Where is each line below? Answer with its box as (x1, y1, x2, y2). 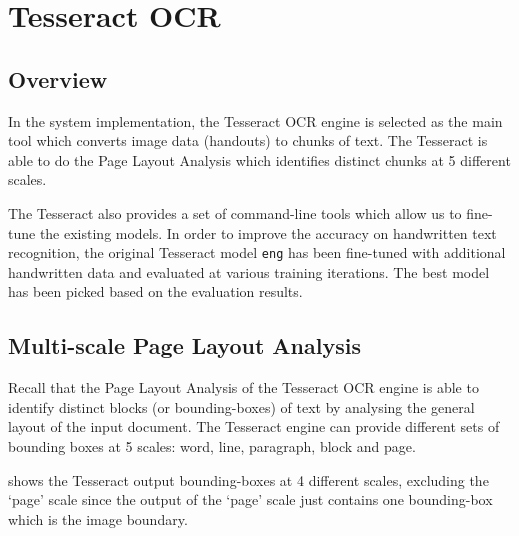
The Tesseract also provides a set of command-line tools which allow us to (8, 202, 462, 223)
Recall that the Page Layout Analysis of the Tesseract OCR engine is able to (8, 377, 479, 398)
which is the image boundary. (8, 508, 188, 529)
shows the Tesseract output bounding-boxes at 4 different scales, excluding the (8, 469, 489, 490)
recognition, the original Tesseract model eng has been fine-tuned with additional (8, 242, 506, 263)
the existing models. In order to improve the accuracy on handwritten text (39, 222, 497, 243)
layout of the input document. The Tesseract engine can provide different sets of (8, 416, 500, 437)
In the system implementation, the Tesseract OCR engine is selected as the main (8, 110, 503, 131)
